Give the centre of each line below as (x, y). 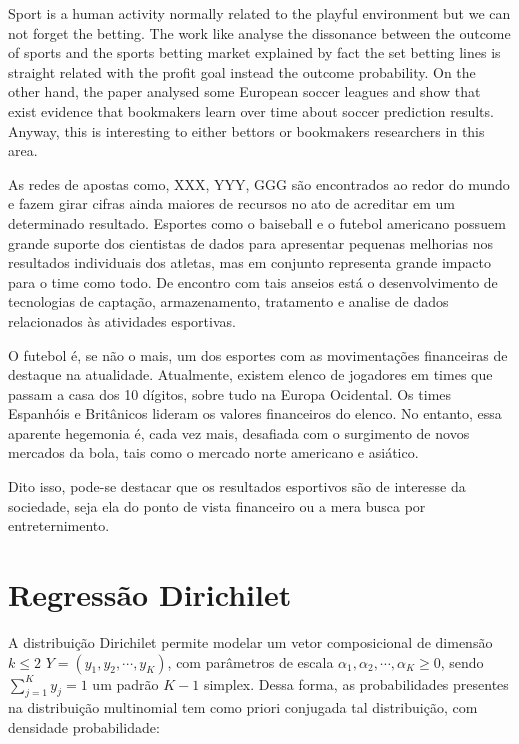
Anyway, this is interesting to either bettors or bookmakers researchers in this (246, 130)
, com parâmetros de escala (250, 661)
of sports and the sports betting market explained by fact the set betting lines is (254, 52)
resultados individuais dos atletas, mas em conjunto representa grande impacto (249, 262)
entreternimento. (59, 525)
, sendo (462, 661)
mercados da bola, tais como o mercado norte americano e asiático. (213, 452)
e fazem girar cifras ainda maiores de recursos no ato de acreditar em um (232, 203)
